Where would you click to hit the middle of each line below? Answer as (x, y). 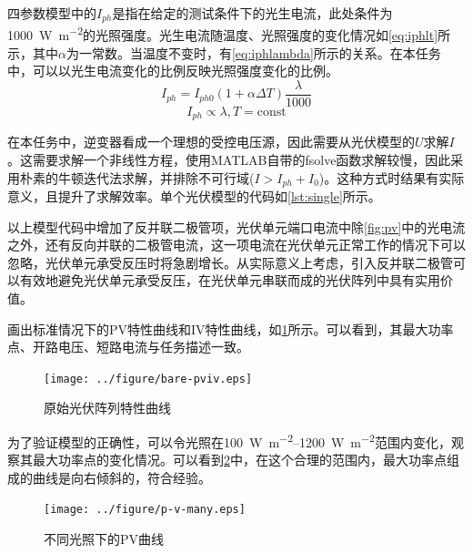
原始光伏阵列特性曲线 (107, 408)
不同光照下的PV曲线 (104, 539)
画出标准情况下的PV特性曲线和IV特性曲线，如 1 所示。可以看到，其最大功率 (231, 328)
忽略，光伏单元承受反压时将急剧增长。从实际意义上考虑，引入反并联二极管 (230, 262)
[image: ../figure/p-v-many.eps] (145, 510)
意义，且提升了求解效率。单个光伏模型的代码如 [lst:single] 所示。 (194, 196)
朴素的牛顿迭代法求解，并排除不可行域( (137, 177)
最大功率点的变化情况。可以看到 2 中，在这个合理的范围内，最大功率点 (239, 460)
